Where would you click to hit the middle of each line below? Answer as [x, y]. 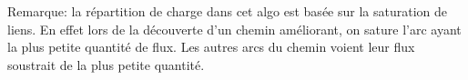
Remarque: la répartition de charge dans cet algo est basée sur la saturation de [227, 11]
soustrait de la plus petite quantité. [106, 64]
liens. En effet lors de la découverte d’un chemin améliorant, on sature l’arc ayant [234, 29]
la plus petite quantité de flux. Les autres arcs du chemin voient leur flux [211, 47]
